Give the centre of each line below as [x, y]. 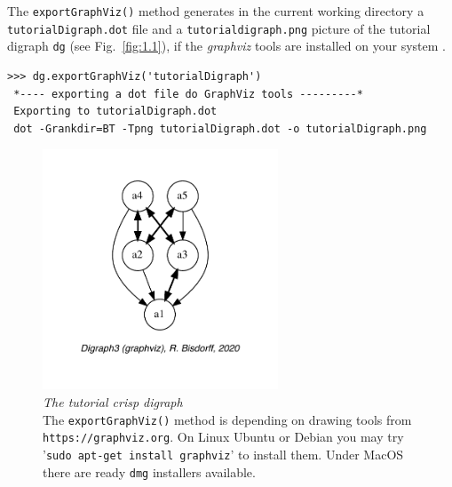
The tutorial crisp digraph [113, 402]
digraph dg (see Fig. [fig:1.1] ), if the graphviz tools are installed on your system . [226, 46]
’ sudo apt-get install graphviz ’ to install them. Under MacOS [223, 454]
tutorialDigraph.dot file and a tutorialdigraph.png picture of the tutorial [219, 28]
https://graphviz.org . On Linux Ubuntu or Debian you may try [223, 437]
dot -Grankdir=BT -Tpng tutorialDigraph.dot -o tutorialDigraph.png [220, 128]
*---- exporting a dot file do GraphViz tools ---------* [188, 94]
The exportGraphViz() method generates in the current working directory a [216, 11]
